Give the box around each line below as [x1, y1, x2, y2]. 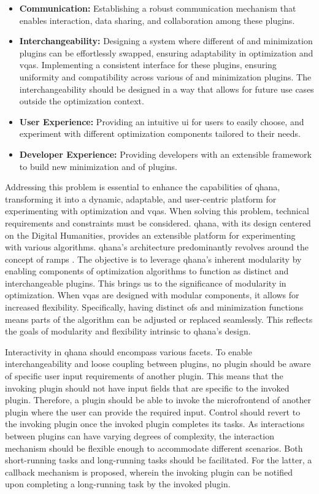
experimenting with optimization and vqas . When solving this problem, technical [5, 204, 309, 217]
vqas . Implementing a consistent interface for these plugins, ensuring [19, 58, 277, 71]
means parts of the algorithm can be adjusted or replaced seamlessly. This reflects [5, 312, 313, 325]
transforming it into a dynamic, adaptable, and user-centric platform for [5, 192, 277, 205]
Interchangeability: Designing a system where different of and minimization [19, 34, 313, 47]
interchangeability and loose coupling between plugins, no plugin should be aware [5, 357, 311, 370]
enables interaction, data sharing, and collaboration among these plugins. [19, 14, 295, 26]
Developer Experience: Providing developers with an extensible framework [19, 147, 312, 160]
